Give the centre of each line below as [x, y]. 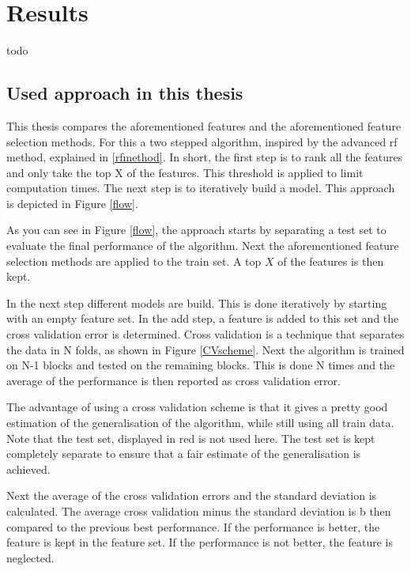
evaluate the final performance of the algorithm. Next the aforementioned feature [203, 246]
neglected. [30, 557]
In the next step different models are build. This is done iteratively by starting [197, 303]
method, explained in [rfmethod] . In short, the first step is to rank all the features [205, 157]
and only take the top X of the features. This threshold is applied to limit [185, 172]
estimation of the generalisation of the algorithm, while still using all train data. [200, 423]
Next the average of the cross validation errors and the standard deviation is [192, 495]
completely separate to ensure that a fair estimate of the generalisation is [184, 454]
